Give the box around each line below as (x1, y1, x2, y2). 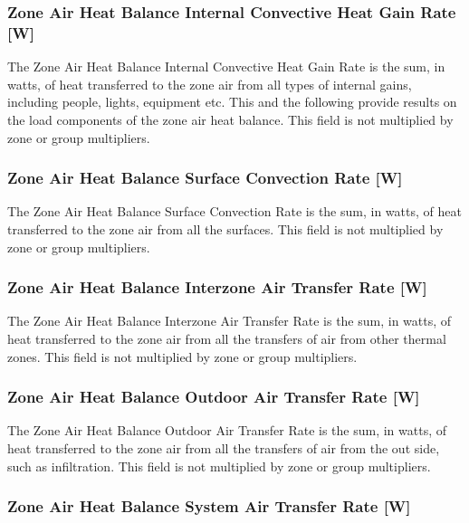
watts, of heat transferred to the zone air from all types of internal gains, (7, 74, 412, 93)
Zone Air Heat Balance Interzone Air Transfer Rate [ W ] (7, 276, 427, 299)
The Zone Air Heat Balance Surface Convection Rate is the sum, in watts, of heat (7, 202, 462, 221)
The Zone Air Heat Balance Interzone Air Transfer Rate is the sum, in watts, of (7, 311, 452, 330)
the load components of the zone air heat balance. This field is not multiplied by (7, 109, 454, 128)
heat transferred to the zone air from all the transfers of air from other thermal (7, 328, 446, 347)
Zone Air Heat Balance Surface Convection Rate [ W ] (7, 166, 403, 189)
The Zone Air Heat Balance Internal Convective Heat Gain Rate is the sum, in (7, 57, 445, 76)
